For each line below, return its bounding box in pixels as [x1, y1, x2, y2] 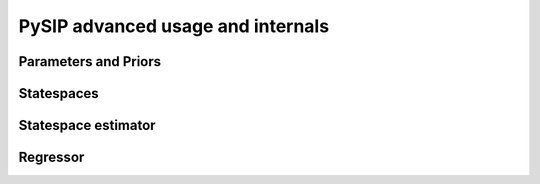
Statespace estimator [18, 117, 156, 134]
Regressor [18, 149, 85, 166]
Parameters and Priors [18, 53, 162, 70]
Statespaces [18, 85, 99, 102]
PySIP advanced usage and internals [18, 15, 330, 37]
